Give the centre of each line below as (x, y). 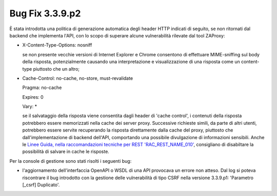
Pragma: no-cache (42, 88)
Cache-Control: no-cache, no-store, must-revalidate (78, 78)
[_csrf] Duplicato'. (41, 185)
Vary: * (30, 106)
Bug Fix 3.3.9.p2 (45, 13)
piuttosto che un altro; (56, 69)
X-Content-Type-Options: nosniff (57, 45)
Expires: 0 (33, 97)
